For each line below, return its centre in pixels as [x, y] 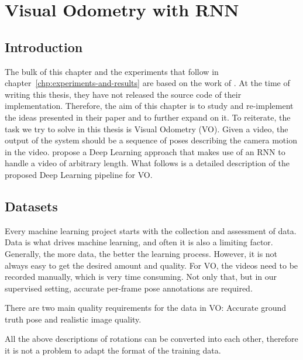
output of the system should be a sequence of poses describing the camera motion [151, 140]
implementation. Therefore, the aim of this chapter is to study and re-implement [149, 106]
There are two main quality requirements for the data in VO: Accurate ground [146, 308]
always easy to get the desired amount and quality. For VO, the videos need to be [151, 265]
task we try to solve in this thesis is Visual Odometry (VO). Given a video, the [147, 128]
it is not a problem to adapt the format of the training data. [113, 350]
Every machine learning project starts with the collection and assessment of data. [151, 230]
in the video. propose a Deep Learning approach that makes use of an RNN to [145, 151]
